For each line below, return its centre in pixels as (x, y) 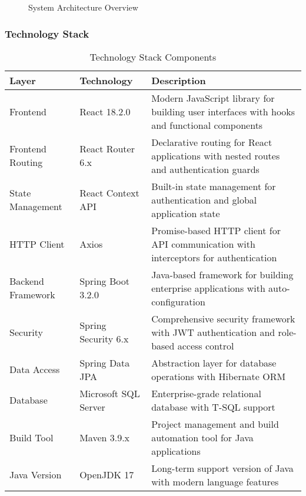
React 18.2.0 (105, 111)
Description (179, 80)
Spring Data (105, 362)
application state (186, 213)
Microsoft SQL (110, 393)
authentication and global (204, 199)
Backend (27, 281)
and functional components (207, 125)
